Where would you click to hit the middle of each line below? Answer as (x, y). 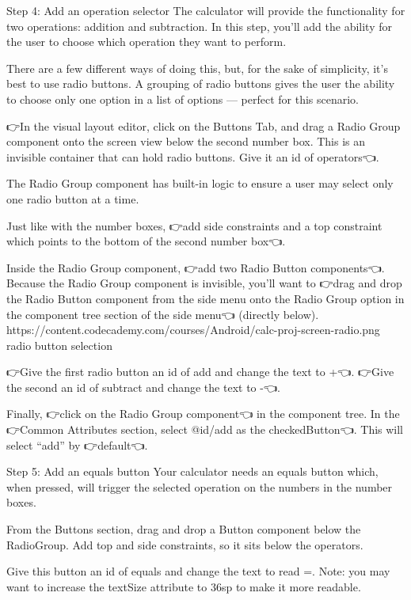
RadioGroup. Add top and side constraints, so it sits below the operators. (185, 544)
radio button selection (59, 345)
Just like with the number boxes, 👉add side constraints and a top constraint (194, 225)
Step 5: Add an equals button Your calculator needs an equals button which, (192, 471)
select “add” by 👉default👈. (77, 444)
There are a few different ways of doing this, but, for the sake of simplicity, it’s (197, 68)
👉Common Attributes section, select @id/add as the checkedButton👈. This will (205, 429)
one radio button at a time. (73, 198)
